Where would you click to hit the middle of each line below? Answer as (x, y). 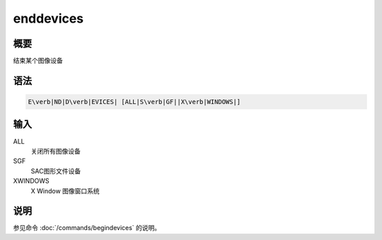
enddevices (48, 18)
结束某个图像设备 (38, 61)
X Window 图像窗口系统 (65, 190)
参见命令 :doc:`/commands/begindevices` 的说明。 (87, 228)
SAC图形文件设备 (56, 171)
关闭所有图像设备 (56, 151)
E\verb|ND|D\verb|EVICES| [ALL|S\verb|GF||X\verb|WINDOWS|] (134, 102)
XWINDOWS (31, 181)
